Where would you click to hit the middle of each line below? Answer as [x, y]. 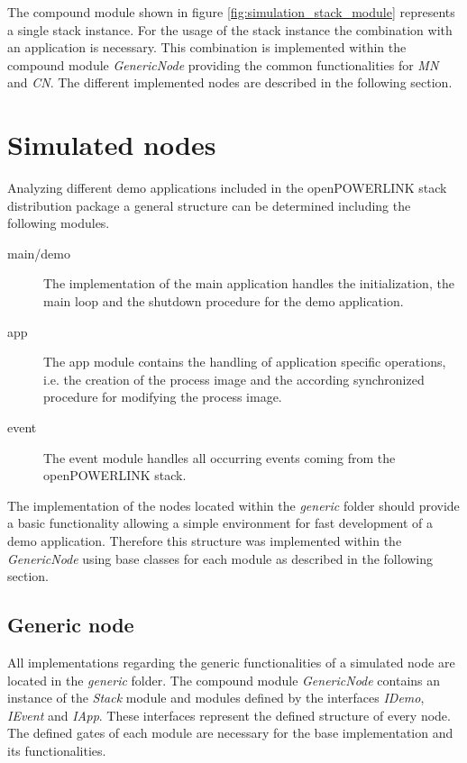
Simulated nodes [112, 145]
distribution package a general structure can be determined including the [209, 205]
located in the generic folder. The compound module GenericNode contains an [224, 680]
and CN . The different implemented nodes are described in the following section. [230, 82]
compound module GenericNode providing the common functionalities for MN [223, 64]
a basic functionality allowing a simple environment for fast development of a [220, 523]
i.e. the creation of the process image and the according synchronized [234, 379]
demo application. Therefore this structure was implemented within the [205, 540]
